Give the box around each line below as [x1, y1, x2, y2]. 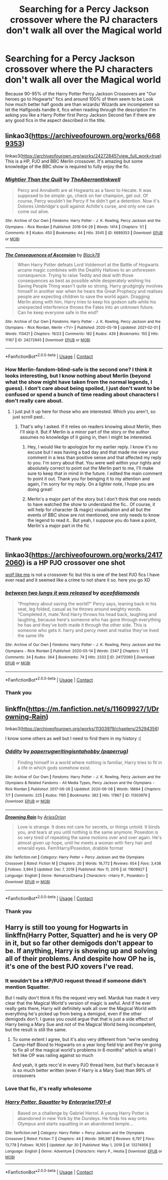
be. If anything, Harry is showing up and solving [5, 946, 157, 955]
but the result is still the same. [5, 1026, 67, 1033]
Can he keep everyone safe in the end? [17, 309, 98, 315]
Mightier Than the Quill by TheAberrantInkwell [5, 176, 121, 183]
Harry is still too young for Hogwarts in [5, 923, 128, 932]
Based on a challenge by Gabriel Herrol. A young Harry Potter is [17, 1110, 149, 1116]
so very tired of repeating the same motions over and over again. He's [17, 834, 162, 840]
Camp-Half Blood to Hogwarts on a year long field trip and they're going [12, 1041, 161, 1048]
